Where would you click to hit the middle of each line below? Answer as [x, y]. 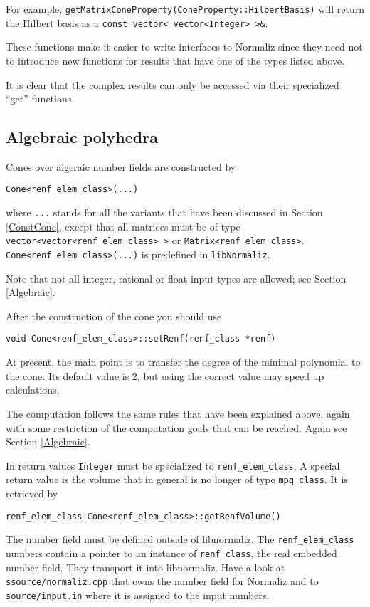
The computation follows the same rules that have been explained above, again [178, 413]
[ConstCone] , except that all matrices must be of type [123, 226]
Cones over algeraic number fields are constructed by [121, 166]
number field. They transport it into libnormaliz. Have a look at [146, 567]
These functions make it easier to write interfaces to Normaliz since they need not [184, 47]
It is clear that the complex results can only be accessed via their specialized [173, 84]
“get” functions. [40, 99]
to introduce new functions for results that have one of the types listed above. [175, 60]
